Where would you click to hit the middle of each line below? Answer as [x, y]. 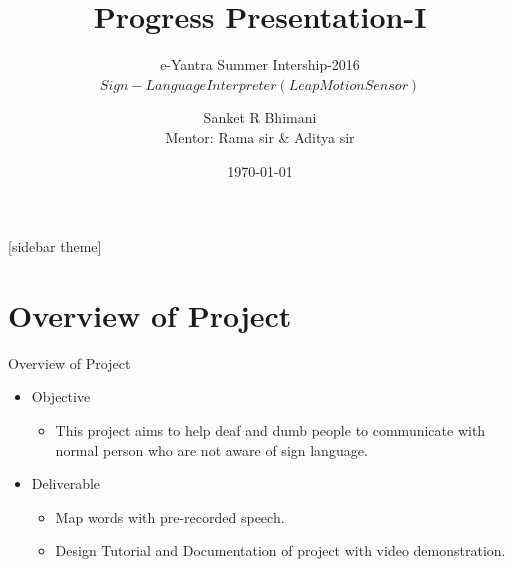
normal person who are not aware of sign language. [211, 449]
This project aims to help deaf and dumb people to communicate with [270, 430]
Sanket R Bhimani [260, 117]
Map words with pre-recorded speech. [170, 516]
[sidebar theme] [55, 246]
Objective [61, 396]
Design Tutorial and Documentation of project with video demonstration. [280, 550]
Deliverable [66, 483]
